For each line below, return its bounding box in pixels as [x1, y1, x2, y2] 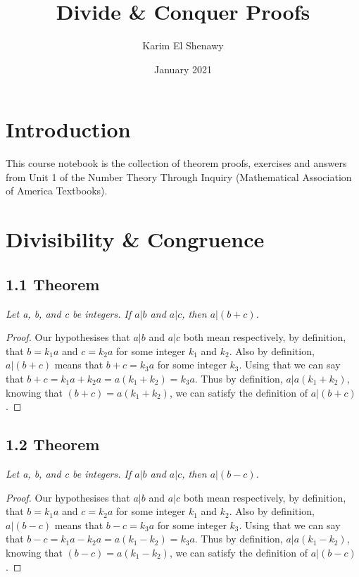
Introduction [6, 115, 131, 144]
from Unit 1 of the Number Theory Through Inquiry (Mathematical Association [6, 169, 352, 184]
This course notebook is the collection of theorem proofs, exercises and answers [6, 156, 347, 170]
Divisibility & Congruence [6, 225, 265, 254]
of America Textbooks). [6, 183, 108, 198]
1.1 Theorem [6, 273, 100, 294]
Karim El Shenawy [142, 38, 224, 53]
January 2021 [154, 61, 212, 76]
